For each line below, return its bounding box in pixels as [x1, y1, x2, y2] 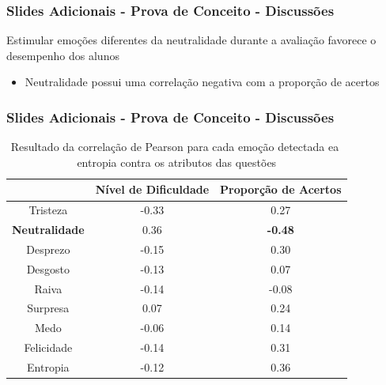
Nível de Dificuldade [95, 181, 210, 198]
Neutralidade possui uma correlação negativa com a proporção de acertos [25, 74, 380, 90]
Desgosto [26, 260, 70, 277]
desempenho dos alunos [6, 47, 119, 63]
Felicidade [24, 339, 73, 356]
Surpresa [27, 300, 70, 316]
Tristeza [28, 202, 68, 218]
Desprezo [26, 240, 70, 257]
